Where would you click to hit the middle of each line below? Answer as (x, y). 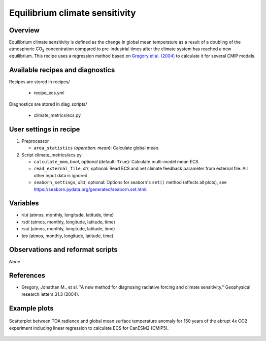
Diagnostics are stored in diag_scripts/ (48, 104)
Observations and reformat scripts (63, 250)
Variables (24, 203)
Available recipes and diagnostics (62, 70)
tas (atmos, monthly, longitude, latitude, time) (67, 236)
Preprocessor (35, 141)
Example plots (31, 308)
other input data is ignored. (61, 175)
